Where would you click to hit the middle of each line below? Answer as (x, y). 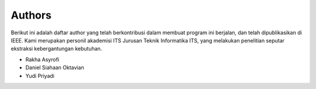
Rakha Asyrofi (42, 59)
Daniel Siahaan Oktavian (55, 67)
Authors (31, 15)
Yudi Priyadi (40, 76)
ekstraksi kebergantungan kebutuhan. (56, 49)
